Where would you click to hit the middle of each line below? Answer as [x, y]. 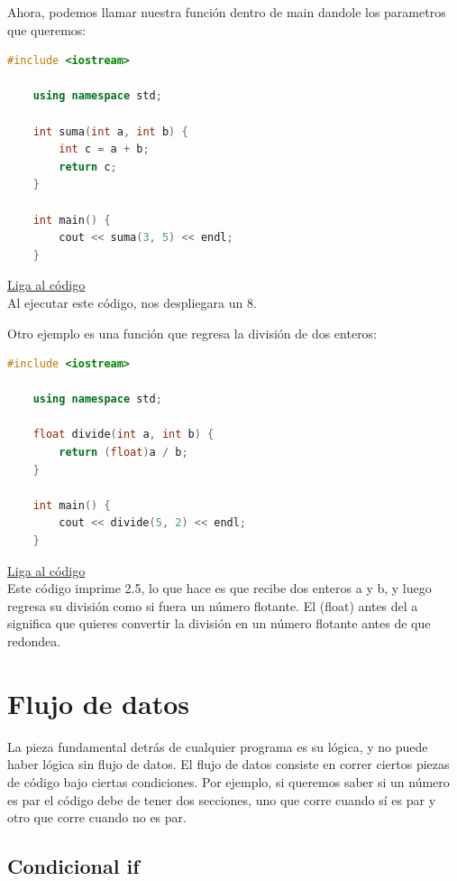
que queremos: [47, 29]
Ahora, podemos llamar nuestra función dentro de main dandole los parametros [227, 12]
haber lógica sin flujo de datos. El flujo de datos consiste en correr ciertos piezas [228, 764]
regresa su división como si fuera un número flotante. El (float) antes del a [213, 605]
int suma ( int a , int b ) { [110, 131]
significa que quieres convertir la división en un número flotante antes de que [219, 623]
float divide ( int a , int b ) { [123, 435]
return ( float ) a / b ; [123, 453]
